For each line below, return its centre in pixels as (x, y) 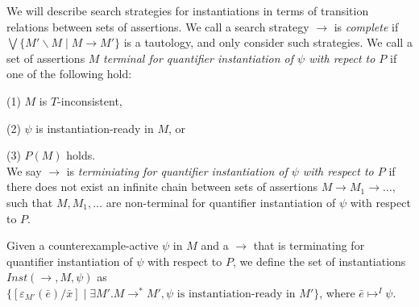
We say (24, 170)
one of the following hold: (69, 74)
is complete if (366, 26)
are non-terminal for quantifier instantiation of (221, 202)
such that (30, 202)
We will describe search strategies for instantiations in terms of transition (188, 10)
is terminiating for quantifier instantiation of (177, 170)
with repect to (342, 58)
